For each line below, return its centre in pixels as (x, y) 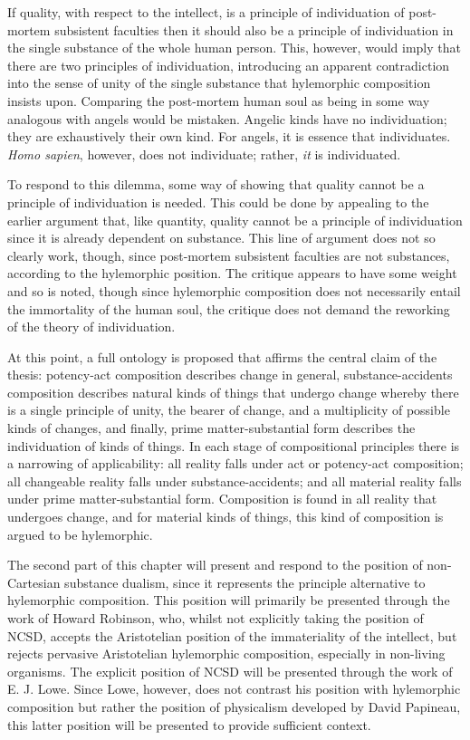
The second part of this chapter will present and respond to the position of (215, 565)
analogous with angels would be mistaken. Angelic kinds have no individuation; (227, 118)
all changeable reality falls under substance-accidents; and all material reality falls (235, 481)
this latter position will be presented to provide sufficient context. (189, 724)
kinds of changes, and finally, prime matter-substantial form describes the (211, 428)
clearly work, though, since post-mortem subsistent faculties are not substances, (229, 255)
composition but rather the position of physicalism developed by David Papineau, (234, 706)
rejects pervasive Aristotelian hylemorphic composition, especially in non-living (226, 654)
